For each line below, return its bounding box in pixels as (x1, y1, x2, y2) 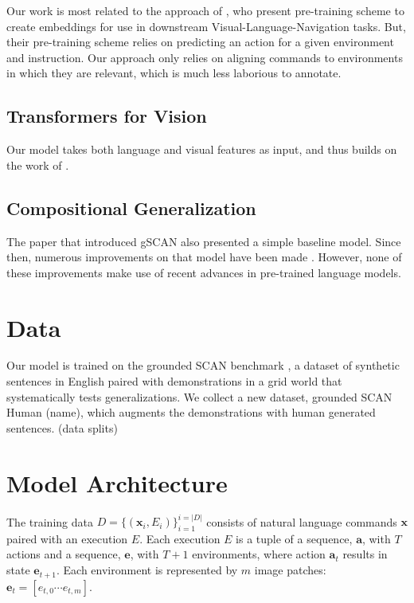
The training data (6, 513, 93, 530)
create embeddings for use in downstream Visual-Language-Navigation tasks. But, (6, 18, 406, 34)
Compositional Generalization (6, 195, 256, 220)
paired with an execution (6, 530, 128, 546)
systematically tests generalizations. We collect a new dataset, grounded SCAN (6, 388, 393, 405)
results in (342, 546, 388, 562)
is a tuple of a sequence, (236, 530, 353, 546)
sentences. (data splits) (6, 419, 118, 436)
